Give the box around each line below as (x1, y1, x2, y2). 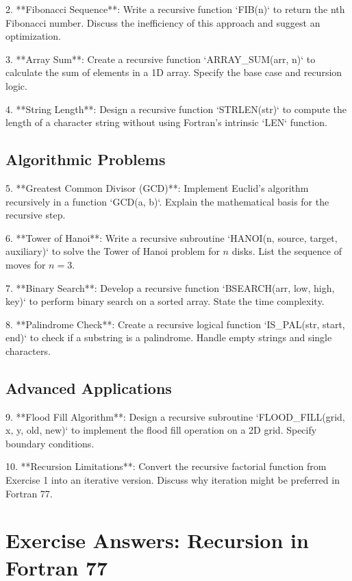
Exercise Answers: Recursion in (5, 526, 309, 554)
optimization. (5, 29, 61, 43)
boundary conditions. (5, 436, 95, 450)
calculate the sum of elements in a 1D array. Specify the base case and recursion (5, 65, 342, 79)
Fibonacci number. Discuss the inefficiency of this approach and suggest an (5, 15, 320, 29)
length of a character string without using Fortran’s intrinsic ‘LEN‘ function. (5, 115, 327, 129)
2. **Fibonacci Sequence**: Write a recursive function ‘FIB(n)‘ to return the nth (5, 2, 345, 16)
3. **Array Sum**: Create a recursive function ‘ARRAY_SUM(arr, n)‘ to (5, 51, 316, 66)
